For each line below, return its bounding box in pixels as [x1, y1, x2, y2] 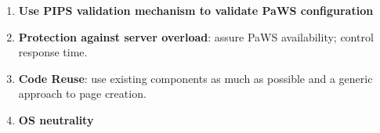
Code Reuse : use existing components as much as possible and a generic [18, 70, 373, 86]
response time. [18, 44, 88, 60]
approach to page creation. [18, 85, 147, 102]
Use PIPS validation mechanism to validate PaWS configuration [18, 2, 374, 18]
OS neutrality [18, 111, 94, 128]
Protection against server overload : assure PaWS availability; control [18, 28, 374, 45]
